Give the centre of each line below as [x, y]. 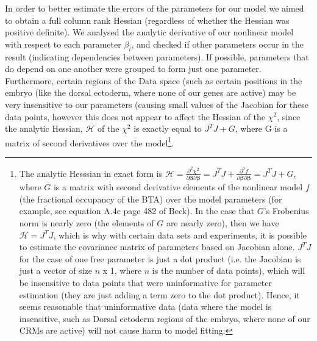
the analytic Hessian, [44, 128]
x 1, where [122, 271]
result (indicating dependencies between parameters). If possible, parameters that [157, 56]
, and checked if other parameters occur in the [218, 44]
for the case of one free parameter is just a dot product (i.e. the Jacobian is [160, 258]
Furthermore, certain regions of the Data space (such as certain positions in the [154, 80]
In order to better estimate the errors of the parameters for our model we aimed [155, 8]
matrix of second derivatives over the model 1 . [90, 142]
